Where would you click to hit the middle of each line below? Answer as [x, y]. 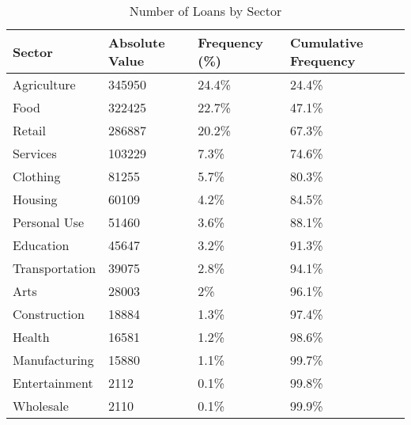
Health [31, 337]
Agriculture [44, 84]
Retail [30, 130]
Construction [49, 314]
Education [41, 245]
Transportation [55, 268]
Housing [35, 199]
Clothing [37, 176]
